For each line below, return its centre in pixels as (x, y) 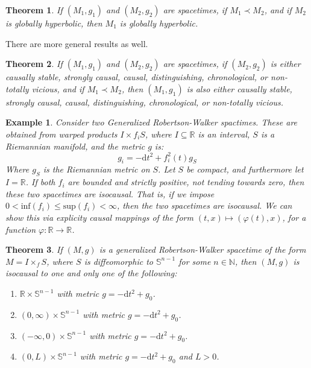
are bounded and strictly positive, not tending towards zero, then (186, 182)
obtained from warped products (61, 134)
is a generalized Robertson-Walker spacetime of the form (203, 249)
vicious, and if (58, 88)
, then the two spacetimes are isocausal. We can (205, 205)
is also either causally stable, (239, 88)
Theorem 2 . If (34, 64)
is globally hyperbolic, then (54, 23)
